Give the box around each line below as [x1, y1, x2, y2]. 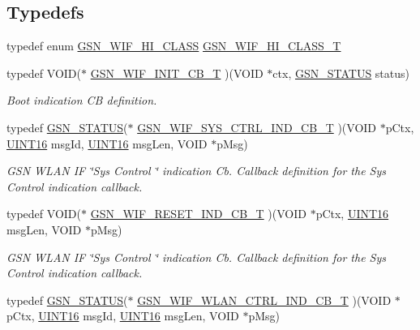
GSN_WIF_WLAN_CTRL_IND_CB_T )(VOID [137, 291, 392, 308]
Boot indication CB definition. [6, 92, 157, 109]
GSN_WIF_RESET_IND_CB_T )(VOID [90, 205, 306, 222]
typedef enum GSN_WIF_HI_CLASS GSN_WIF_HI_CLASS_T [6, 37, 341, 54]
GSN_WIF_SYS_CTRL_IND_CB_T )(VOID [137, 118, 377, 135]
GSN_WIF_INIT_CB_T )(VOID [90, 64, 264, 81]
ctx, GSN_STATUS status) [272, 64, 410, 81]
